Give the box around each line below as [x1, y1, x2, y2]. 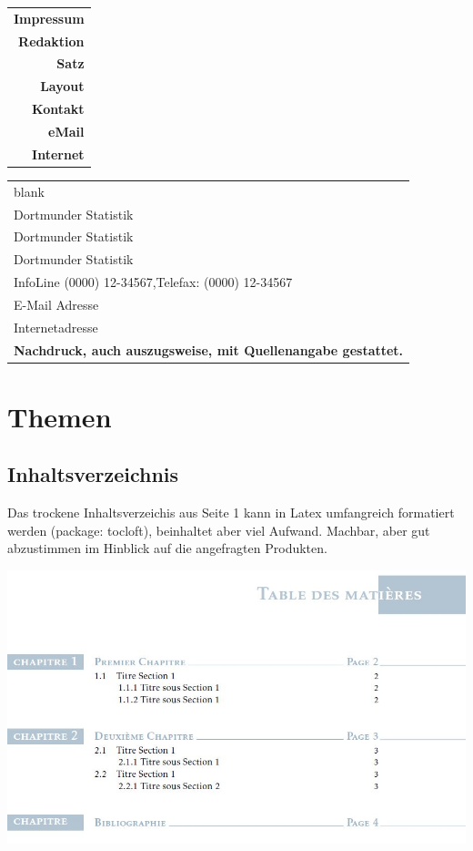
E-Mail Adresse [14, 294, 99, 313]
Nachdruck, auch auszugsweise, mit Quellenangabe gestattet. [14, 340, 404, 359]
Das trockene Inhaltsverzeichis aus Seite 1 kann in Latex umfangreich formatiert [7, 503, 455, 522]
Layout [40, 77, 85, 96]
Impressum [14, 8, 85, 27]
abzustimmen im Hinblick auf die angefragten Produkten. [7, 538, 327, 558]
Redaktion [18, 31, 85, 50]
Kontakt [31, 99, 85, 118]
